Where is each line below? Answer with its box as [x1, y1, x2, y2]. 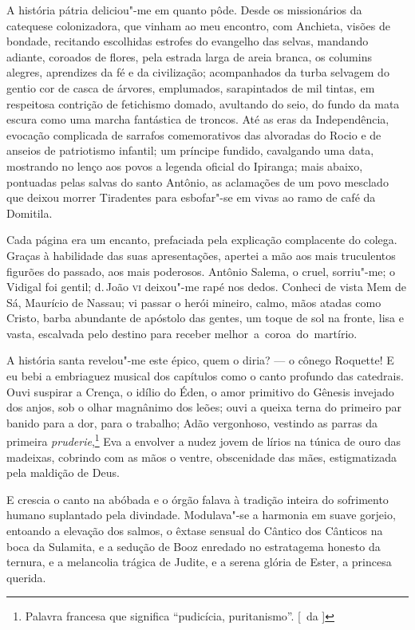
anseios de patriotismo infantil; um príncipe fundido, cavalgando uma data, [6, 142, 374, 159]
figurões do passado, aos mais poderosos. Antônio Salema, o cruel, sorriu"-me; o [6, 262, 396, 279]
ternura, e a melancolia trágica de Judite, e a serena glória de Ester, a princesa [6, 553, 392, 570]
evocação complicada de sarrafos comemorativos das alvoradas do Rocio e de [6, 126, 381, 143]
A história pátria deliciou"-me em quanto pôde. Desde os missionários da [6, 2, 362, 18]
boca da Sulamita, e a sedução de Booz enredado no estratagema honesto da [6, 537, 381, 554]
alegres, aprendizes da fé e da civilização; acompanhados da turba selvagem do [6, 64, 389, 81]
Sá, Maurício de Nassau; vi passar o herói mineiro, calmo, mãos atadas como [6, 293, 381, 310]
